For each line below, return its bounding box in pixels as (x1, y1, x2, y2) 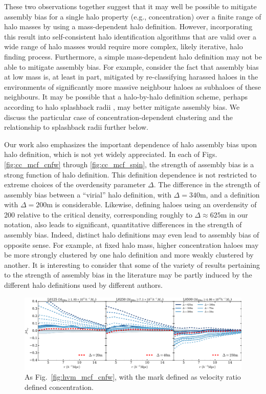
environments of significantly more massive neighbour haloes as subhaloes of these (4, 81, 261, 92)
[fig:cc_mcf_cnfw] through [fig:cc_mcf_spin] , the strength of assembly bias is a (4, 159, 254, 169)
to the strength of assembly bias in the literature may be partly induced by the (4, 269, 252, 280)
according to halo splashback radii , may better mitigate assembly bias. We (4, 101, 240, 112)
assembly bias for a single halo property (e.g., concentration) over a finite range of (4, 11, 261, 22)
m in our (220, 209, 248, 220)
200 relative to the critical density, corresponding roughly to (4, 209, 192, 220)
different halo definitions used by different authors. (4, 280, 163, 290)
